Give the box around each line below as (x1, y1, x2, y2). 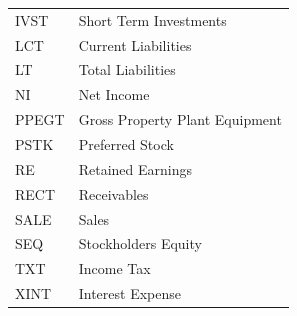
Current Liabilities (78, 34, 192, 55)
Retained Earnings (78, 158, 193, 179)
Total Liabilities (78, 59, 176, 80)
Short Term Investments (78, 9, 227, 30)
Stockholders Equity (78, 233, 202, 254)
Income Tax (78, 258, 151, 279)
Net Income (78, 84, 150, 105)
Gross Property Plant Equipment (78, 109, 282, 130)
